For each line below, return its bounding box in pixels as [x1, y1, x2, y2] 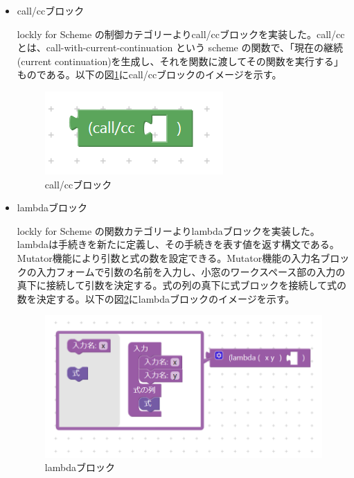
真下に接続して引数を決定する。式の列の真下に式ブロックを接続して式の [17, 278, 346, 292]
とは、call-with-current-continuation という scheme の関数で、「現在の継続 [17, 40, 343, 55]
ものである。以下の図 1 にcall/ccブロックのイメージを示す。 [17, 67, 282, 82]
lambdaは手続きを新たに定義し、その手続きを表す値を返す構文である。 [17, 237, 339, 251]
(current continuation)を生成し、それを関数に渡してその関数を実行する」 [17, 53, 344, 68]
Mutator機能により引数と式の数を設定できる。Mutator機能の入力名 [17, 250, 321, 265]
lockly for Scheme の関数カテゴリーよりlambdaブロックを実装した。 [17, 223, 320, 238]
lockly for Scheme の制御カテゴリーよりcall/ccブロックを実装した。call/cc [17, 26, 345, 41]
